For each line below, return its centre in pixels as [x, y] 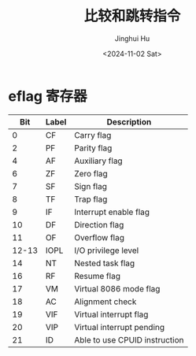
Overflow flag [99, 237]
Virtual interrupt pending [120, 327]
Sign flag [91, 186]
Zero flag [91, 173]
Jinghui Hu [132, 38]
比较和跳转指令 [132, 16]
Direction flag [99, 224]
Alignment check [105, 302]
